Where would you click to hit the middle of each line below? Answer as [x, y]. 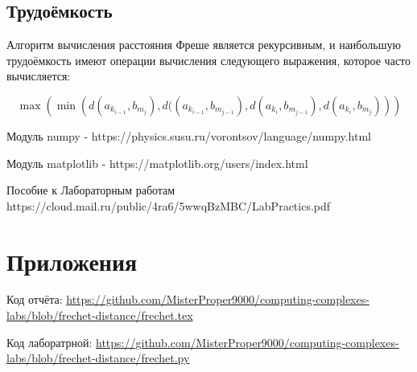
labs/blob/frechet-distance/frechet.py [98, 358]
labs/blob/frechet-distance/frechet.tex [100, 315]
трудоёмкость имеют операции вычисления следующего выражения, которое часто [209, 60]
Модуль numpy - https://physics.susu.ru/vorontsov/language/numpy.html [189, 135]
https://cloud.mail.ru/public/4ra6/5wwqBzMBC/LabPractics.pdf [169, 205]
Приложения [72, 261]
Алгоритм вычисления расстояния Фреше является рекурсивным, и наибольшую [204, 45]
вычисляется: [39, 76]
